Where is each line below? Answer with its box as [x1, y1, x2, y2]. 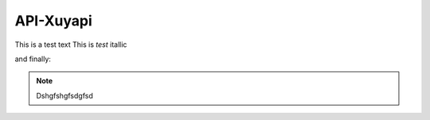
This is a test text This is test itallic [14, 40, 127, 49]
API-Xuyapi [14, 12, 93, 29]
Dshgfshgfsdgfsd [36, 91, 93, 100]
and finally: [14, 54, 52, 64]
